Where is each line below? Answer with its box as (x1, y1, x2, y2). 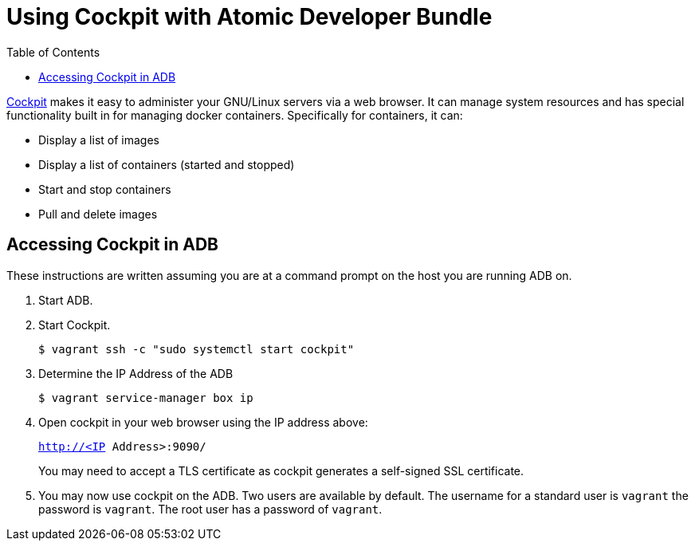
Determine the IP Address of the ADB (38, 366, 234, 380)
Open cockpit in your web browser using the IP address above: (38, 415, 368, 429)
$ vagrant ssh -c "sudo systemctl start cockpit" (38, 342, 355, 356)
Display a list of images (38, 132, 159, 147)
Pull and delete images (38, 207, 158, 221)
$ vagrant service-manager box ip (38, 391, 253, 404)
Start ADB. (38, 293, 93, 307)
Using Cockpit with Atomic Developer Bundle (6, 3, 493, 30)
